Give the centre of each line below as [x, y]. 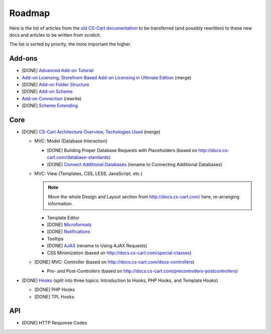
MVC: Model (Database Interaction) [71, 141]
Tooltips [55, 239]
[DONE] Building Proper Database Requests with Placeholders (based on [122, 150]
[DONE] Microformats [70, 225]
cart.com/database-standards [78, 157]
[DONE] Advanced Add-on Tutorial [58, 71]
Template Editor [63, 218]
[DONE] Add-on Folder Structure [56, 85]
